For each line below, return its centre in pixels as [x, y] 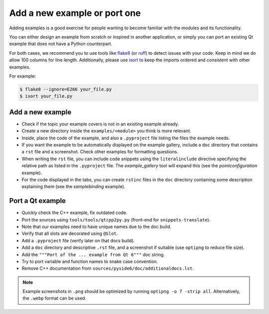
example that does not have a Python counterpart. [61, 44]
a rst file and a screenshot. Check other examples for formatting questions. [100, 152]
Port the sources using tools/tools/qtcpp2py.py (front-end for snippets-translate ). [116, 219]
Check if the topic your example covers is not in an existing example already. [100, 124]
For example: [23, 76]
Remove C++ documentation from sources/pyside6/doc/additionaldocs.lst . [108, 268]
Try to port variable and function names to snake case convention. [90, 261]
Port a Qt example [38, 201]
